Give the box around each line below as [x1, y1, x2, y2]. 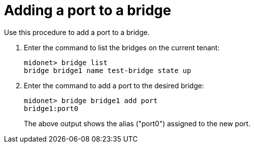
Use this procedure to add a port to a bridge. [4, 28, 150, 37]
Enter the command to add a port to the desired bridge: [24, 81, 204, 90]
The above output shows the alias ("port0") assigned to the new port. [24, 119, 251, 128]
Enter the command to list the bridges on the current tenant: [24, 43, 220, 52]
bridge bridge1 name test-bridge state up [24, 66, 191, 74]
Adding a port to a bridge [4, 2, 171, 19]
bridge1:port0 [24, 104, 78, 112]
